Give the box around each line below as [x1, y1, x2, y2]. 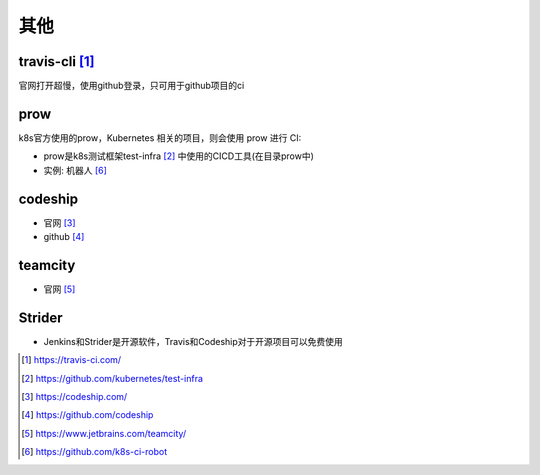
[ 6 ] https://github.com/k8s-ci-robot [21, 446, 168, 458]
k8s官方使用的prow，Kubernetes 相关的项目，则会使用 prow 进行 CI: [18, 131, 302, 144]
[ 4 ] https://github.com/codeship [21, 409, 154, 421]
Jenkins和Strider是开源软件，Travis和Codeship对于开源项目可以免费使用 [43, 335, 344, 347]
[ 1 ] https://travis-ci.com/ [21, 354, 122, 366]
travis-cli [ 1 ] [18, 53, 95, 70]
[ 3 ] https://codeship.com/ [21, 391, 128, 403]
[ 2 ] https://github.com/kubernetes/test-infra [21, 372, 204, 384]
